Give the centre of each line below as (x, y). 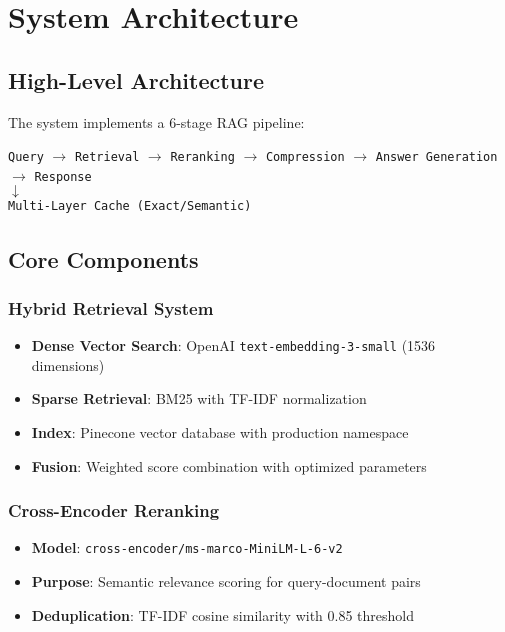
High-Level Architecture (136, 79)
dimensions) (68, 364)
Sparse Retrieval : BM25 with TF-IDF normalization (199, 398)
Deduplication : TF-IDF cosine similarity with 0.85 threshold (223, 614)
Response (63, 176)
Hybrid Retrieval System (111, 307)
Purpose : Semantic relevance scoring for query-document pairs (226, 581)
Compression (305, 157)
